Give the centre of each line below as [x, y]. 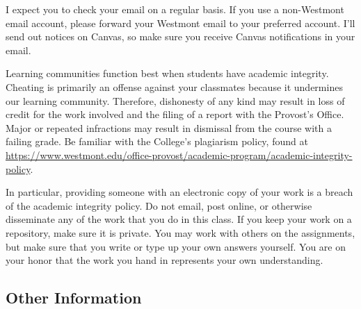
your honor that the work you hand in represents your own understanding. [165, 260]
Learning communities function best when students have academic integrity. [167, 73]
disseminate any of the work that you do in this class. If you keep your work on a [179, 219]
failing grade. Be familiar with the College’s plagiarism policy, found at [157, 141]
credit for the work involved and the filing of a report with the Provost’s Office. [175, 114]
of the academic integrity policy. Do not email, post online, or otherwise [159, 205]
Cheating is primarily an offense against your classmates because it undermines [174, 86]
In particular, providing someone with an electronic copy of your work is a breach [179, 192]
